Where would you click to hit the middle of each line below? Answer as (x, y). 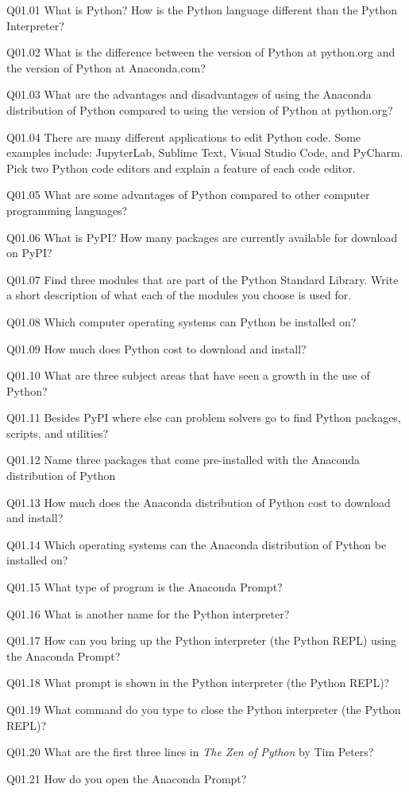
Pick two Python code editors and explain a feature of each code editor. (181, 168)
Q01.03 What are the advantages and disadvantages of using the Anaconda (189, 94)
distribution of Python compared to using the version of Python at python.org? (200, 109)
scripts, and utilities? (58, 433)
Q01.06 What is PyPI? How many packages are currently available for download (202, 237)
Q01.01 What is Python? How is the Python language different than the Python (202, 10)
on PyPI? (29, 253)
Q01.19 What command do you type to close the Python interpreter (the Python (204, 709)
